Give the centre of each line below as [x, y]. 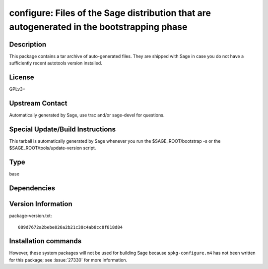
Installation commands [45, 241]
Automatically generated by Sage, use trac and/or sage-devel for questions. [87, 115]
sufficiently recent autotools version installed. [56, 63]
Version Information [41, 204]
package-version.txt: [31, 216]
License [22, 78]
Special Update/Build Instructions [63, 129]
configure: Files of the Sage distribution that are [110, 13]
